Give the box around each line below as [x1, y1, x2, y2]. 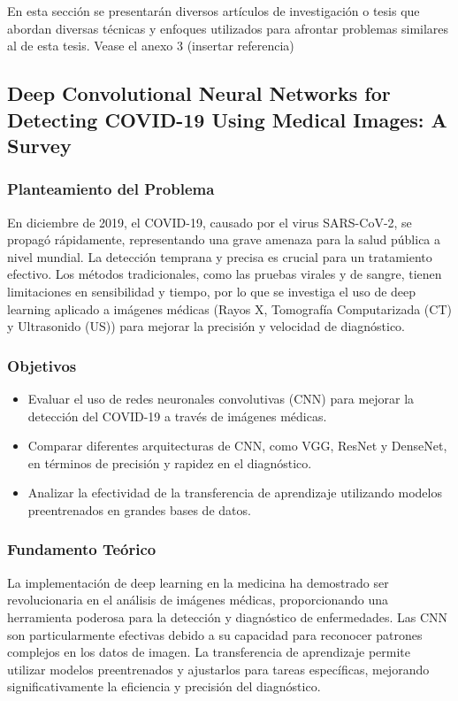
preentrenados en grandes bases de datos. [27, 500, 251, 519]
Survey [7, 131, 72, 158]
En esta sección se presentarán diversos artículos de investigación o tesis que [7, 2, 420, 19]
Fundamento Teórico [7, 538, 156, 560]
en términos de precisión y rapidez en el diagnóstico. [27, 453, 312, 472]
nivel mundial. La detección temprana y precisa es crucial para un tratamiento [7, 247, 432, 266]
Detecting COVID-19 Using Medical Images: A [7, 105, 447, 133]
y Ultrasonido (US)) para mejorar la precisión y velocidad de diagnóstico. [7, 317, 406, 335]
